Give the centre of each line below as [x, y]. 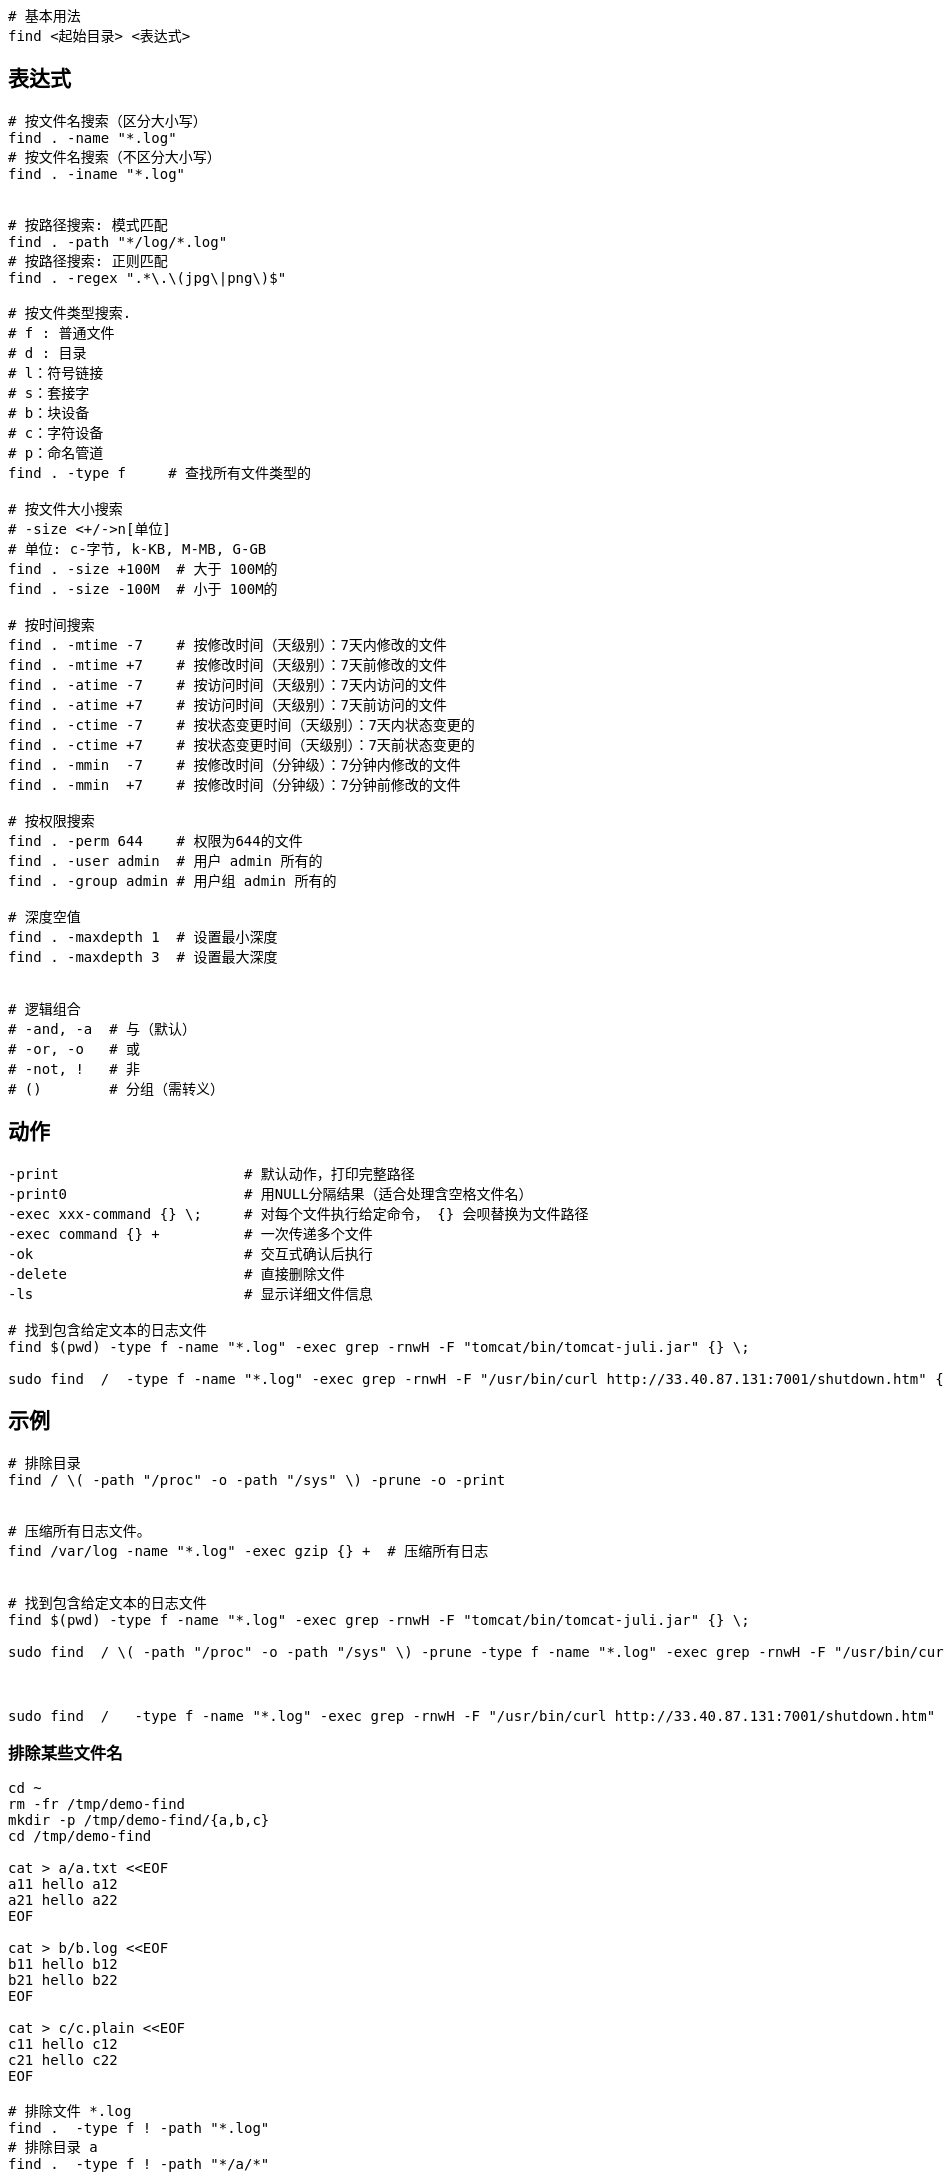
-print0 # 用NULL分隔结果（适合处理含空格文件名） [270, 1193]
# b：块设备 [49, 412]
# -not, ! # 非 [74, 1068]
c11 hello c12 [63, 2044]
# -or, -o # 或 [74, 1048]
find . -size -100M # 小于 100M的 [143, 588]
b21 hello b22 [63, 1980]
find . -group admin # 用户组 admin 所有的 [172, 880]
